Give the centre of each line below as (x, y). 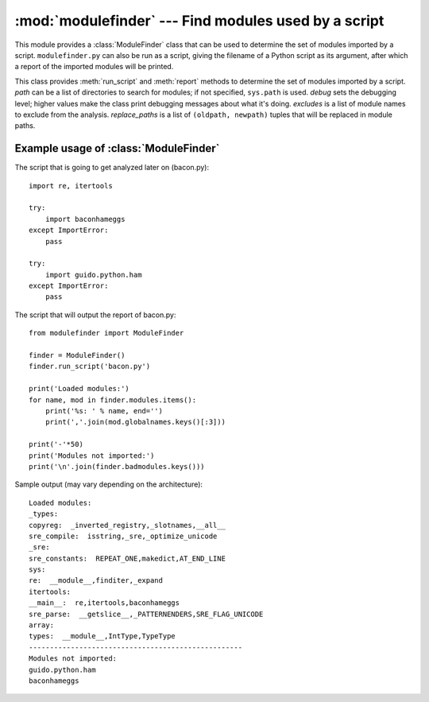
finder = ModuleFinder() (77, 355)
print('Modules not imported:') (92, 456)
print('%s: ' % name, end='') (104, 411)
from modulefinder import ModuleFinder (106, 333)
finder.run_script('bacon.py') (90, 367)
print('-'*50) (56, 444)
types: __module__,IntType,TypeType (102, 636)
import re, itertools (71, 186)
